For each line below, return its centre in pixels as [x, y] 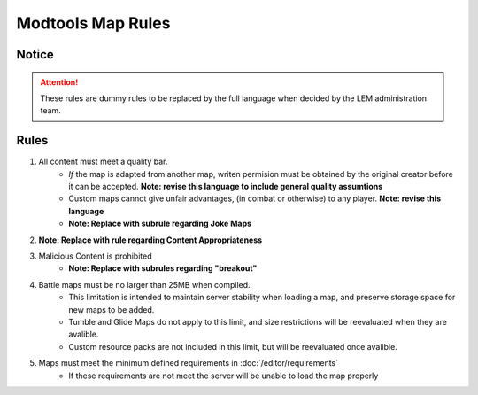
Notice [35, 54]
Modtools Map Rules [93, 23]
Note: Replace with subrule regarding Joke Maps [160, 224]
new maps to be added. [112, 309]
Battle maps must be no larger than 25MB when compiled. [145, 284]
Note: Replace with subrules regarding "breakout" [163, 268]
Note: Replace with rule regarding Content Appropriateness [150, 240]
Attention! [59, 82]
